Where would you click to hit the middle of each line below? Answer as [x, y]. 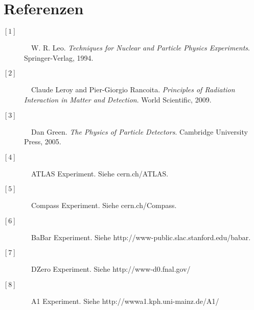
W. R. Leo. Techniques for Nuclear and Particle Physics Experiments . [140, 48]
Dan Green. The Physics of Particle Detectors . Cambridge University [139, 131]
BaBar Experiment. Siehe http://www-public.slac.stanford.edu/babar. [141, 237]
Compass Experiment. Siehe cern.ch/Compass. [104, 205]
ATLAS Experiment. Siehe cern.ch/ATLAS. [100, 173]
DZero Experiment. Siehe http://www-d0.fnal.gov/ [111, 269]
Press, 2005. [43, 141]
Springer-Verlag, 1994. [59, 57]
